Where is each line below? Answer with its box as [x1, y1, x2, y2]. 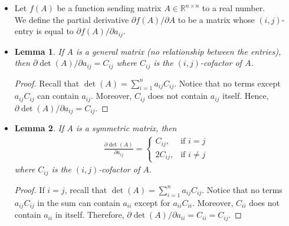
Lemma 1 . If [14, 45, 64, 57]
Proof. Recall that [14, 77, 80, 89]
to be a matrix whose [178, 13, 255, 25]
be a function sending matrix [57, 2, 162, 14]
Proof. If [14, 183, 45, 195]
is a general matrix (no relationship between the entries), [75, 45, 281, 57]
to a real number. [202, 2, 265, 14]
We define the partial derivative [14, 13, 129, 25]
